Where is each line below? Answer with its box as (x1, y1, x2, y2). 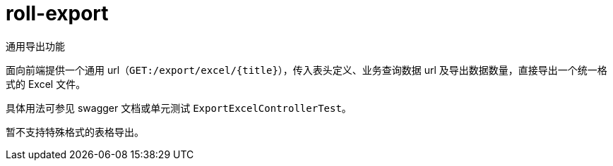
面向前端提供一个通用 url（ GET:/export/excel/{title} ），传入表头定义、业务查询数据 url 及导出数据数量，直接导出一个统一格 (6, 63, 607, 76)
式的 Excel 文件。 (6, 77, 86, 90)
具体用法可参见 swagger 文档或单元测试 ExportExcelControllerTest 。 (6, 101, 352, 114)
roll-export (6, 1, 109, 25)
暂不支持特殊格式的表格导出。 (6, 125, 144, 138)
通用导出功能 (6, 39, 65, 52)
